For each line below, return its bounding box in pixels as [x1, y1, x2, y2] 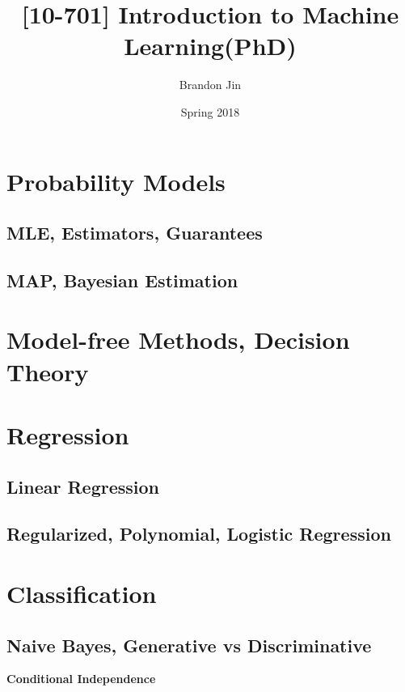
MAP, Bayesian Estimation [6, 267, 238, 292]
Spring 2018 [180, 103, 240, 120]
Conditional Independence [6, 670, 156, 687]
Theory [6, 354, 89, 388]
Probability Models [6, 164, 226, 197]
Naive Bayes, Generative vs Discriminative [6, 632, 372, 657]
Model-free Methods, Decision [6, 323, 350, 356]
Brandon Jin [179, 76, 242, 93]
